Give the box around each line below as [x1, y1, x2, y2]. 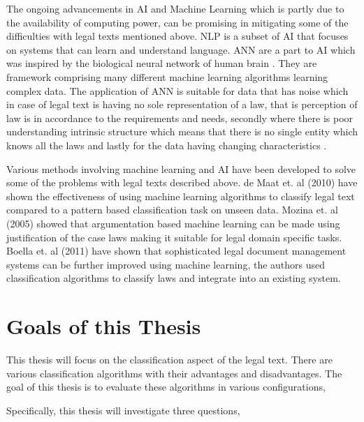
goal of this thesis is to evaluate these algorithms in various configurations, [6, 379, 326, 394]
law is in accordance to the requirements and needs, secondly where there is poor [6, 110, 354, 125]
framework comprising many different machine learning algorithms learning [6, 69, 328, 84]
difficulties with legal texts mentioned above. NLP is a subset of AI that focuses [6, 29, 349, 43]
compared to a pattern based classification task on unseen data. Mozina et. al [6, 202, 338, 217]
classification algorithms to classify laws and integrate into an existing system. [6, 271, 341, 285]
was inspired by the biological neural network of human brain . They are [6, 56, 317, 70]
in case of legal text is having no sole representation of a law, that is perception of [6, 97, 358, 112]
